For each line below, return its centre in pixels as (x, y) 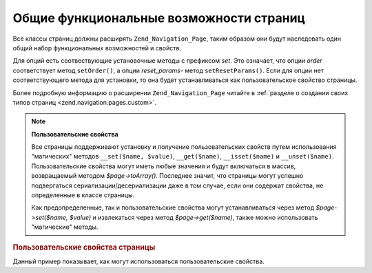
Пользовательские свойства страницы (84, 247)
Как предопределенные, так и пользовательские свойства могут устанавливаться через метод (173, 208)
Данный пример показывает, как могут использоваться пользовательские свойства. (138, 261)
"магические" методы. (65, 227)
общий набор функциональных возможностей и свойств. (97, 48)
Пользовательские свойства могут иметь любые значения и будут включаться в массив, (164, 166)
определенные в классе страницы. (83, 195)
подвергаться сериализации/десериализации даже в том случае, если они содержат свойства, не (177, 185)
